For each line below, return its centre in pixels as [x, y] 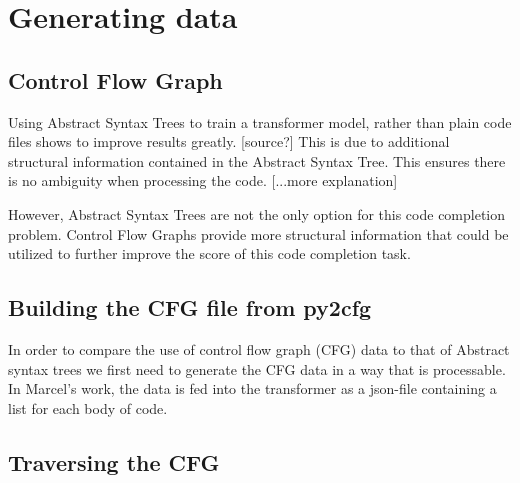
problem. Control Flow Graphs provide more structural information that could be [258, 233]
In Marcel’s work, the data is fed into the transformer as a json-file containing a [252, 388]
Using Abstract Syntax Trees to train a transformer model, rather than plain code [260, 121]
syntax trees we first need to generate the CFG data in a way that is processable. [257, 368]
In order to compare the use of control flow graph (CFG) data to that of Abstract [259, 348]
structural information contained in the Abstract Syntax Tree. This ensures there [257, 160]
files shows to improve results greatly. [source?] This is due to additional [229, 141]
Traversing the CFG [114, 461]
